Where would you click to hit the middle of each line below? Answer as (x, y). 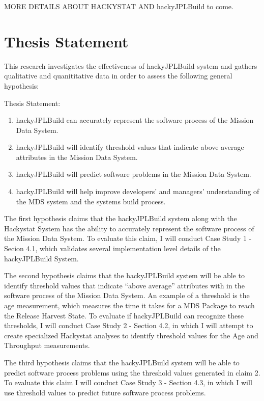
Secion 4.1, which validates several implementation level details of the (112, 248)
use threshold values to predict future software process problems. (105, 392)
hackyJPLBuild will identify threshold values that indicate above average (130, 147)
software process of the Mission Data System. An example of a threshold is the (127, 295)
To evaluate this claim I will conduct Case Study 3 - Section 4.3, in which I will (128, 382)
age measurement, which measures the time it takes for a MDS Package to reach (129, 305)
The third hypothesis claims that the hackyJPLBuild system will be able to (122, 362)
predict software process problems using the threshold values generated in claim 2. (132, 372)
